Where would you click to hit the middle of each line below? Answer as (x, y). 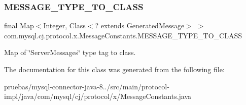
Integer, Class (64, 25)
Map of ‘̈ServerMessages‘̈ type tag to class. (70, 52)
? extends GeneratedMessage (140, 25)
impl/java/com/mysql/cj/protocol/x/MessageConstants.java (98, 96)
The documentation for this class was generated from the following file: (114, 69)
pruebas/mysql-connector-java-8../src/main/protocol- (87, 86)
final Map (19, 25)
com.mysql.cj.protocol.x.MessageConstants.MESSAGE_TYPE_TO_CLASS (123, 35)
